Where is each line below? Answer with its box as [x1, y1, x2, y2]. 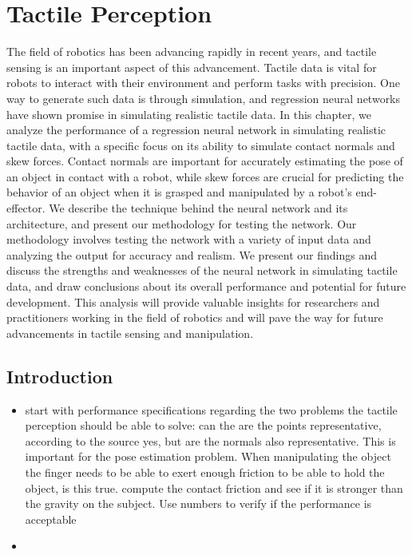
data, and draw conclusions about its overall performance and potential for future [6, 278, 406, 295]
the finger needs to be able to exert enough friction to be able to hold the [25, 463, 385, 480]
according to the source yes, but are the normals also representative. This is [25, 432, 396, 449]
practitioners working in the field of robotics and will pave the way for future [6, 309, 383, 326]
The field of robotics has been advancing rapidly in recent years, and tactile [6, 43, 377, 60]
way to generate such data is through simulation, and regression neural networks [6, 89, 401, 106]
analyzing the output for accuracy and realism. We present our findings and [6, 246, 378, 263]
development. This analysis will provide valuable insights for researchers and [6, 293, 380, 310]
